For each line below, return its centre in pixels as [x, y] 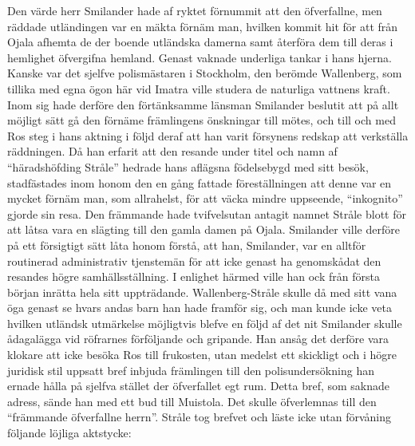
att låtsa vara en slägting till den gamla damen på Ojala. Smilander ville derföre [204, 229]
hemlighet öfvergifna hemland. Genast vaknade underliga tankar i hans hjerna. [200, 57]
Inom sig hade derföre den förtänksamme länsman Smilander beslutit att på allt [203, 104]
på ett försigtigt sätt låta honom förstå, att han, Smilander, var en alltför [187, 245]
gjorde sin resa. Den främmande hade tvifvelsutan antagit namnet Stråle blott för [207, 213]
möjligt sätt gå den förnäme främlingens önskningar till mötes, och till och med [202, 120]
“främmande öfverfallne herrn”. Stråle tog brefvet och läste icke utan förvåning [200, 417]
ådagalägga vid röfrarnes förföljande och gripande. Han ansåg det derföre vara [198, 339]
